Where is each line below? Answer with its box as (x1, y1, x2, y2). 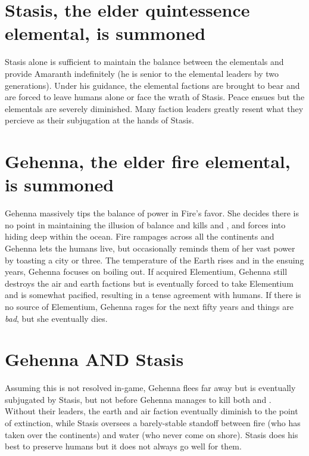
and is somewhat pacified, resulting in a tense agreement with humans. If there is (5, 289, 301, 301)
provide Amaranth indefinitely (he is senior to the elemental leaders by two (5, 67, 279, 79)
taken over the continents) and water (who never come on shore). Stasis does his (5, 428, 298, 441)
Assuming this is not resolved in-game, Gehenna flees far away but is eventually (5, 381, 296, 394)
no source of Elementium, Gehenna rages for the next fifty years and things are (5, 300, 294, 312)
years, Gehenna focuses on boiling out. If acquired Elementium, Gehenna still (5, 265, 288, 278)
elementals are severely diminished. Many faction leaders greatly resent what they (5, 102, 304, 114)
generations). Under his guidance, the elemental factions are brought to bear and (5, 79, 300, 91)
